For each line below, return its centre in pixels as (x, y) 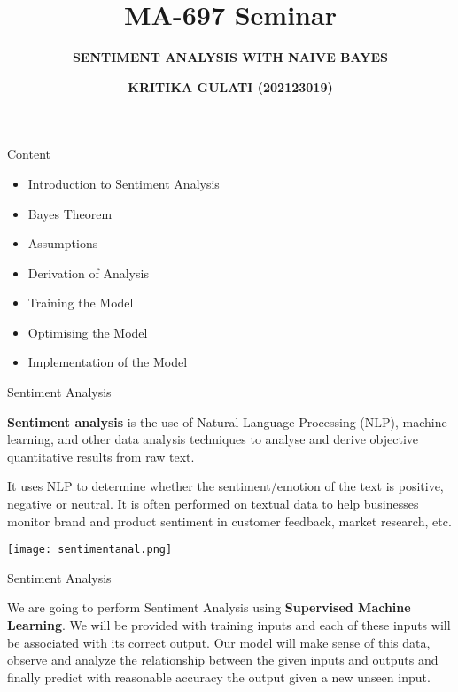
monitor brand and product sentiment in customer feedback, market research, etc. (229, 521)
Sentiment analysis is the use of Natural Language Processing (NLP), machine (227, 421)
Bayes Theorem (70, 213)
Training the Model (81, 303)
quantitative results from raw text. (101, 456)
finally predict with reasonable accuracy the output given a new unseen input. (219, 676)
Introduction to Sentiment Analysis (124, 183)
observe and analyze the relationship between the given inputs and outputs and (223, 660)
